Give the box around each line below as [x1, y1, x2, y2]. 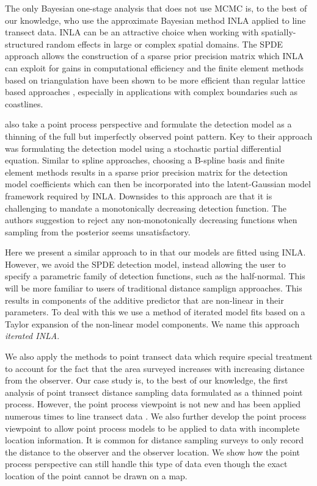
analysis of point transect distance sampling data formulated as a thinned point [5, 385, 303, 398]
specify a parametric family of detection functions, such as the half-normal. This [5, 270, 305, 282]
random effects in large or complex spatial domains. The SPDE [46, 37, 283, 50]
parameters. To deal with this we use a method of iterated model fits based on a [5, 306, 305, 318]
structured [5, 37, 44, 50]
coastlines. [5, 97, 43, 110]
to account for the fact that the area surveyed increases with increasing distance [5, 362, 305, 374]
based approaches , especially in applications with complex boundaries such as [5, 85, 297, 98]
